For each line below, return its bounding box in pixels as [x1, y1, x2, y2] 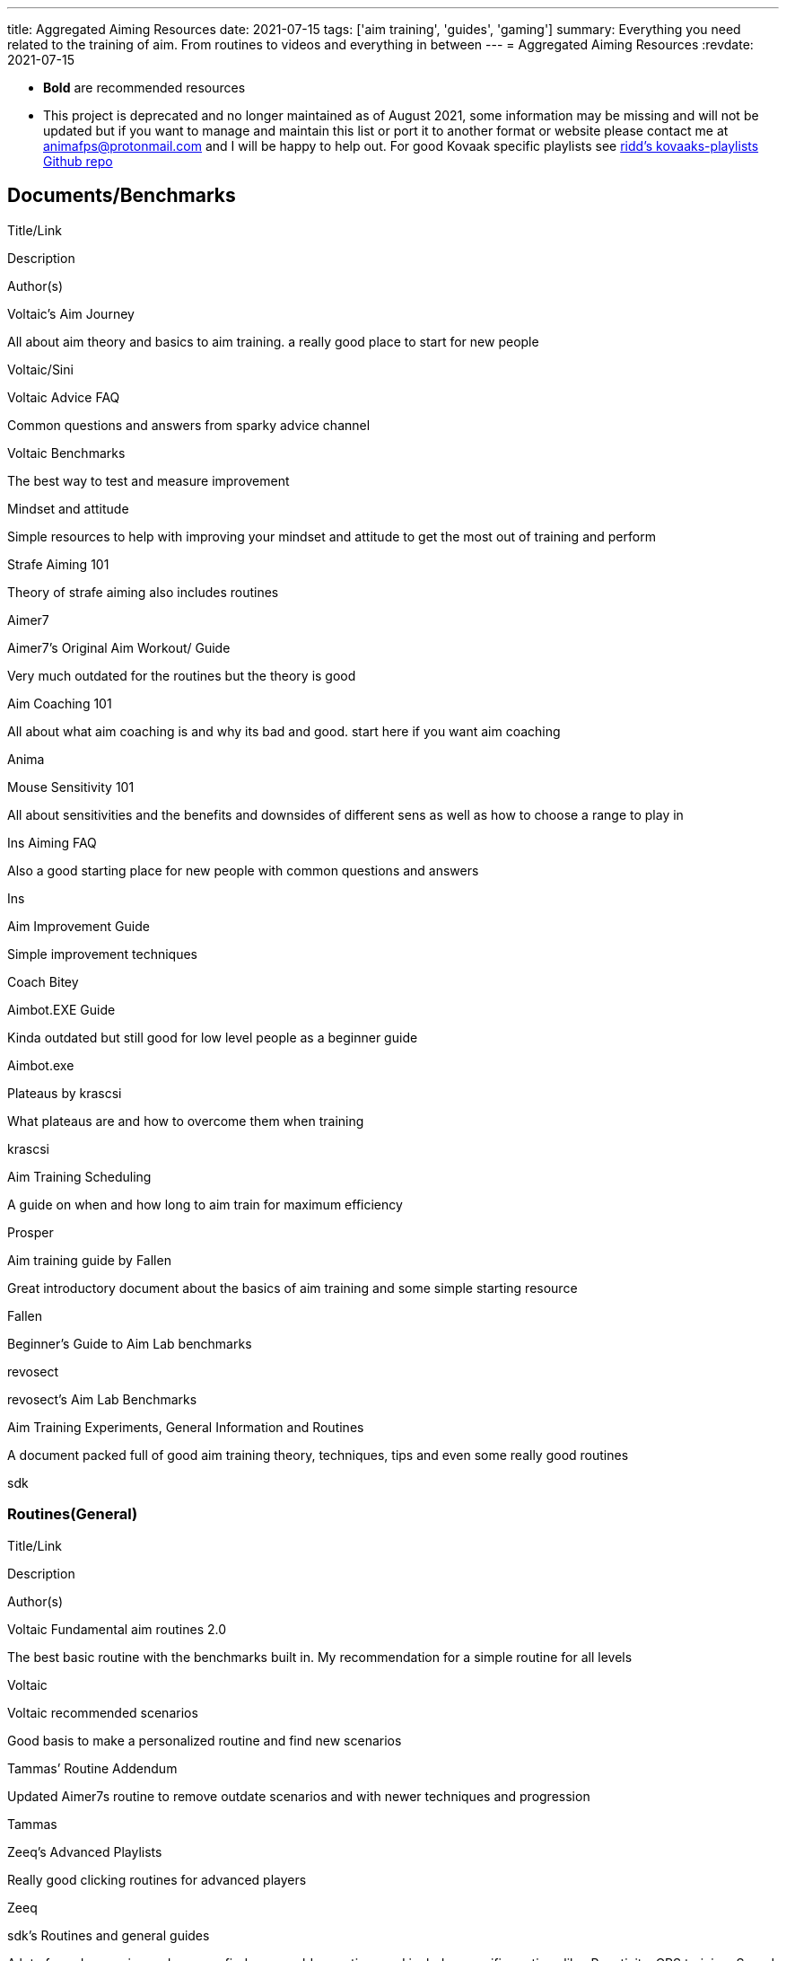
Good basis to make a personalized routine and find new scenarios [7, 1732, 402, 1748]
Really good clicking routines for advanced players [7, 1871, 307, 1887]
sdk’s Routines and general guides [7, 1927, 210, 1943]
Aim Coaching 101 [7, 695, 112, 711]
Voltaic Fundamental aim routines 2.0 [7, 1621, 227, 1637]
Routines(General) [7, 1505, 138, 1524]
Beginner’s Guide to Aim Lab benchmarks [7, 1335, 252, 1351]
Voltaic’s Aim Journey [7, 305, 135, 321]
